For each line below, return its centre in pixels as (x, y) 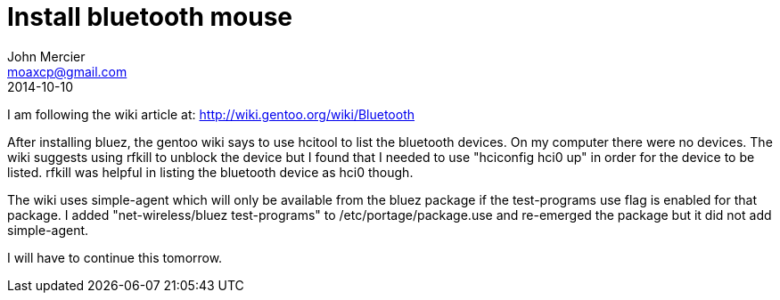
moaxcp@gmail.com (67, 71)
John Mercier (46, 56)
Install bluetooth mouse (150, 17)
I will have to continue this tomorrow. (115, 257)
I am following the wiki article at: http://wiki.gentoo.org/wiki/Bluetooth (211, 114)
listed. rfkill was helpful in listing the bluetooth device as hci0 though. (210, 172)
